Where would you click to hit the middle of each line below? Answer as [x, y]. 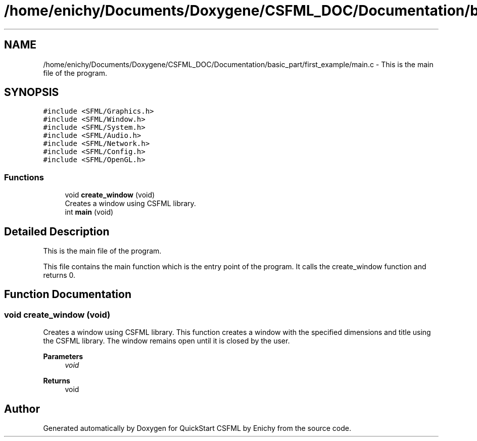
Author [22, 409]
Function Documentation [68, 295]
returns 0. [59, 275]
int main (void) [89, 212]
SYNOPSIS [32, 92]
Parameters [63, 357]
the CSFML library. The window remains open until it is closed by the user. [166, 341]
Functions [24, 177]
